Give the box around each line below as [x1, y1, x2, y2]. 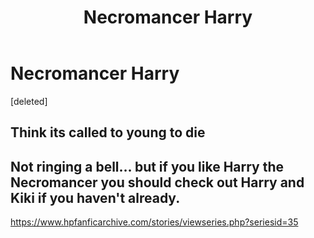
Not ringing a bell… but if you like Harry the [10, 158, 285, 175]
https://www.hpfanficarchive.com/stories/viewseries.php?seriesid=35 [10, 216, 299, 228]
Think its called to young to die [10, 124, 206, 141]
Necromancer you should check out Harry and [10, 174, 305, 191]
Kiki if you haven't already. [10, 189, 181, 206]
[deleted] [10, 95, 48, 107]
